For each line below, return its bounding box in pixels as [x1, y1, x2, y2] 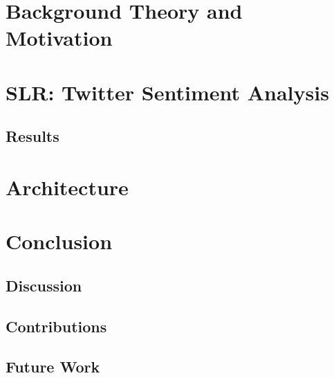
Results [6, 125, 59, 147]
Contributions [6, 315, 107, 336]
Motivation [6, 24, 113, 52]
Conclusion [6, 227, 113, 255]
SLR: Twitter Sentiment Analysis [6, 78, 329, 106]
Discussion [6, 274, 82, 296]
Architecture [6, 172, 129, 201]
